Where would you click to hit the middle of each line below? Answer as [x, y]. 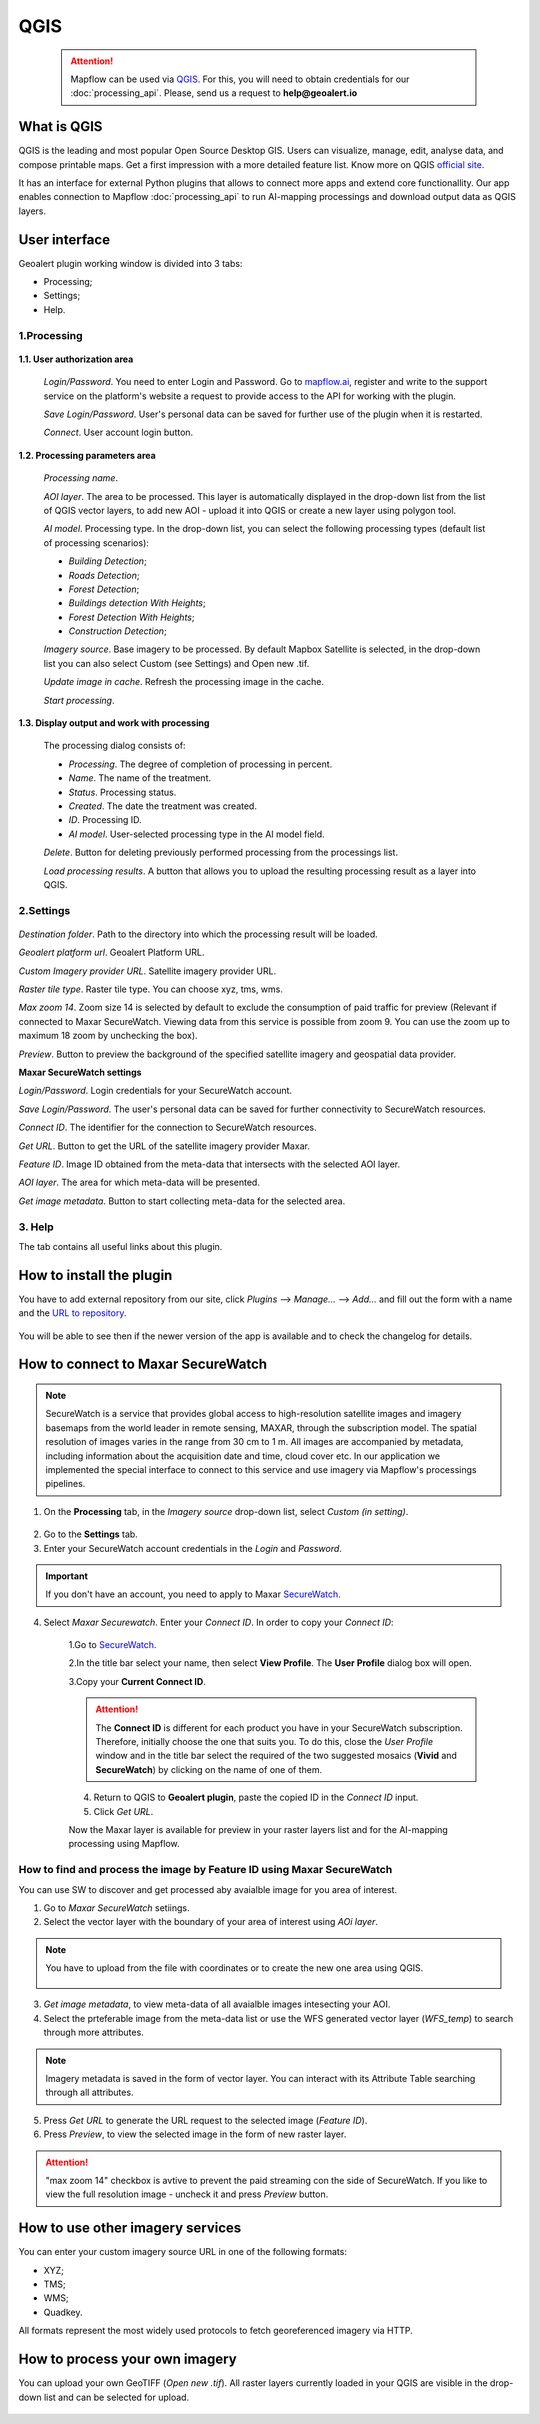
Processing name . [81, 478]
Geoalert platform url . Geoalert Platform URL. [111, 952]
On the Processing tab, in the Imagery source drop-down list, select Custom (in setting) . [226, 1511]
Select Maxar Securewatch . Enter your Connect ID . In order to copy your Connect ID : [218, 1622]
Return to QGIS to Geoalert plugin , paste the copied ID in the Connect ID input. [256, 1797]
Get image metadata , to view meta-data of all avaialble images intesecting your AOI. [217, 2004]
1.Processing [51, 335]
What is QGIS [60, 126]
